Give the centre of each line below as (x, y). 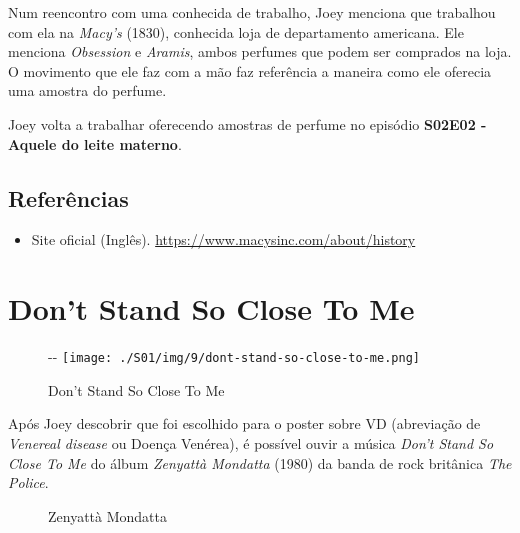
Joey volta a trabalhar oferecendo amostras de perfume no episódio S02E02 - (247, 123)
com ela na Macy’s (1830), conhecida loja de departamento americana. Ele (236, 31)
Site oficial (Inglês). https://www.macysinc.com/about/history (223, 239)
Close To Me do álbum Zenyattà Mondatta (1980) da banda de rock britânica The (260, 462)
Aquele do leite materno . (95, 143)
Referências (68, 197)
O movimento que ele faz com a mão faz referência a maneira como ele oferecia (250, 70)
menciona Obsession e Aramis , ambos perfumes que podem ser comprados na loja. (260, 51)
